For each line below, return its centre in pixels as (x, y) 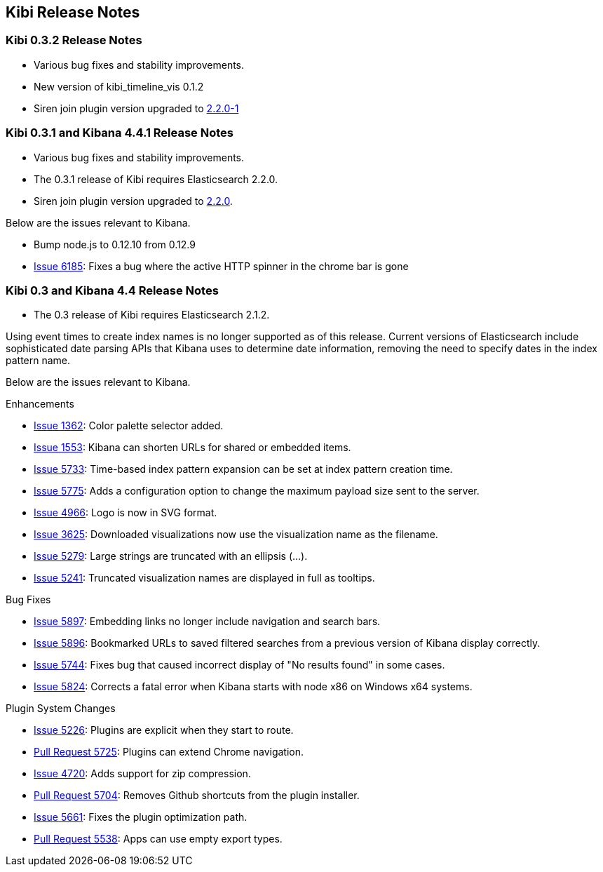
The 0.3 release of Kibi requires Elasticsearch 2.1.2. (152, 315)
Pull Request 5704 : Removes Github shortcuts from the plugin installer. (197, 796)
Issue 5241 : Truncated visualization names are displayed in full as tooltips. (204, 578)
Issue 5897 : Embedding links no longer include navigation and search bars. (207, 622)
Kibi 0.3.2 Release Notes (74, 40)
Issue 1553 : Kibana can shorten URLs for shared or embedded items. (192, 448)
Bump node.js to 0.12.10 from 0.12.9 (115, 244)
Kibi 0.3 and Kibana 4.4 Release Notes (112, 290)
